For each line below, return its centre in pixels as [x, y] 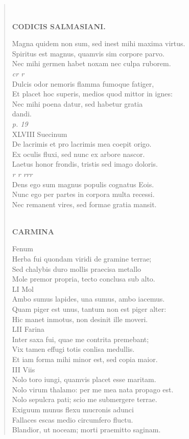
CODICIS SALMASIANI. [59, 26]
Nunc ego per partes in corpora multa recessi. [83, 194]
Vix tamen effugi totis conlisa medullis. [73, 349]
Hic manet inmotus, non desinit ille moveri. [80, 319]
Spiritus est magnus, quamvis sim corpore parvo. [88, 53]
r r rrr [22, 174]
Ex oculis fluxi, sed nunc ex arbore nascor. [78, 154]
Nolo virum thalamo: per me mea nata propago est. [93, 389]
